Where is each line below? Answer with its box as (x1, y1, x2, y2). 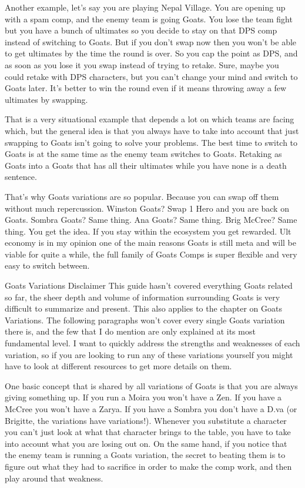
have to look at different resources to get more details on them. (5, 360, 232, 372)
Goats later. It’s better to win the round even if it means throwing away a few (5, 82, 287, 94)
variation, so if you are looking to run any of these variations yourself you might (5, 348, 293, 360)
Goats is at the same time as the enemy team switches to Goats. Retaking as (5, 148, 282, 160)
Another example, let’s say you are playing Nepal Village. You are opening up (5, 1, 286, 13)
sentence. (5, 171, 37, 183)
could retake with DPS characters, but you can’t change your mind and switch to (5, 70, 298, 82)
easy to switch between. (5, 259, 90, 272)
